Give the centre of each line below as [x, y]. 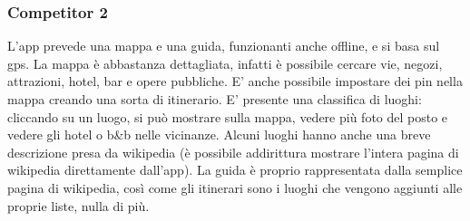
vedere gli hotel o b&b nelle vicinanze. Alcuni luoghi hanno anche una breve [219, 135]
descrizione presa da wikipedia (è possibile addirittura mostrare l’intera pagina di [233, 152]
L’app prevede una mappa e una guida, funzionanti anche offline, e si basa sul [224, 46]
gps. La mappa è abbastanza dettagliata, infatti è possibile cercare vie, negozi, [225, 63]
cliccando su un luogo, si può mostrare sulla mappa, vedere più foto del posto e [228, 116]
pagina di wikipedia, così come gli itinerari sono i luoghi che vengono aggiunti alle [235, 187]
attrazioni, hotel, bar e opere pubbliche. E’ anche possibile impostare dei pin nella [235, 81]
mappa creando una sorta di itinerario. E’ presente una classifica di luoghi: [215, 99]
